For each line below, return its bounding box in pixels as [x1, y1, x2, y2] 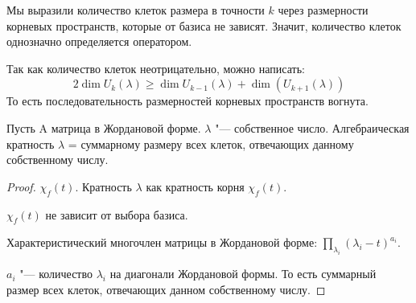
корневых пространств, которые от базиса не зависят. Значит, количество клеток [6, 17, 402, 34]
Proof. [6, 178, 36, 194]
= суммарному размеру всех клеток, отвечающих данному [68, 135, 354, 152]
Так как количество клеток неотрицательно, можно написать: [6, 59, 305, 76]
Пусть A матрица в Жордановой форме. [6, 119, 201, 136]
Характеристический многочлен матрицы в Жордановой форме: [6, 234, 318, 251]
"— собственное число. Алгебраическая [215, 119, 410, 136]
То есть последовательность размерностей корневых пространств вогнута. [6, 92, 369, 109]
